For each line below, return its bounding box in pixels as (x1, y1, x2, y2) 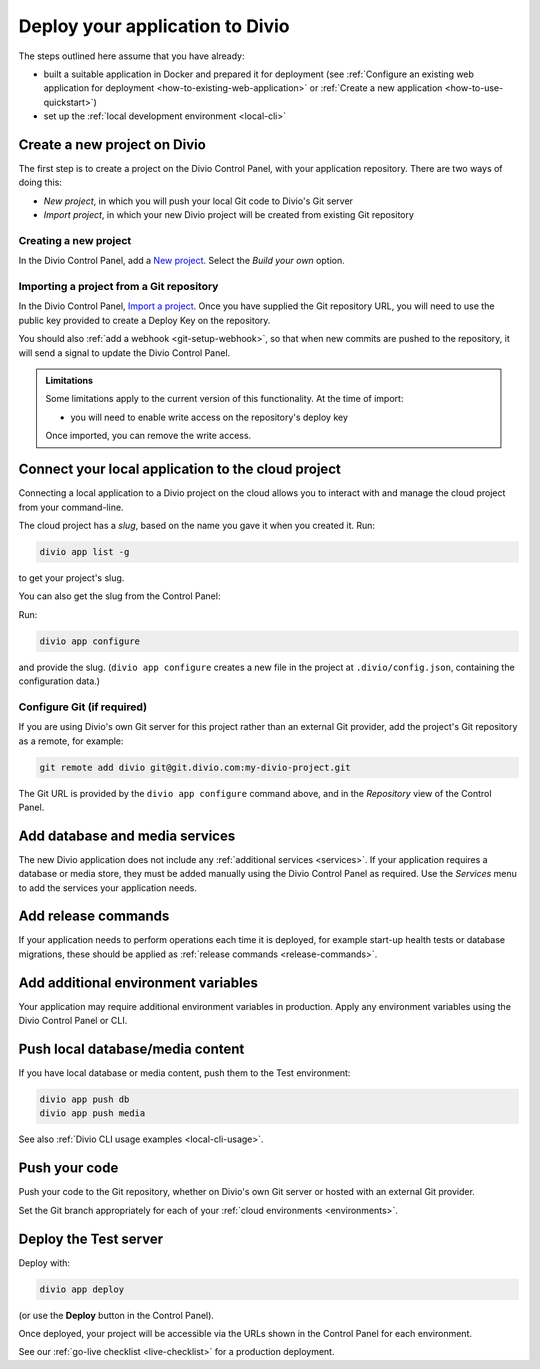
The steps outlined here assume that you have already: (18, 50, 245, 62)
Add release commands (18, 908, 170, 925)
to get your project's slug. (18, 571, 125, 584)
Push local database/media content (18, 1040, 245, 1057)
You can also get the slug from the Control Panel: (18, 590, 221, 602)
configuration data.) (18, 675, 100, 687)
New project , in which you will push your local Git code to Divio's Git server (43, 195, 354, 207)
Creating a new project (18, 233, 132, 247)
